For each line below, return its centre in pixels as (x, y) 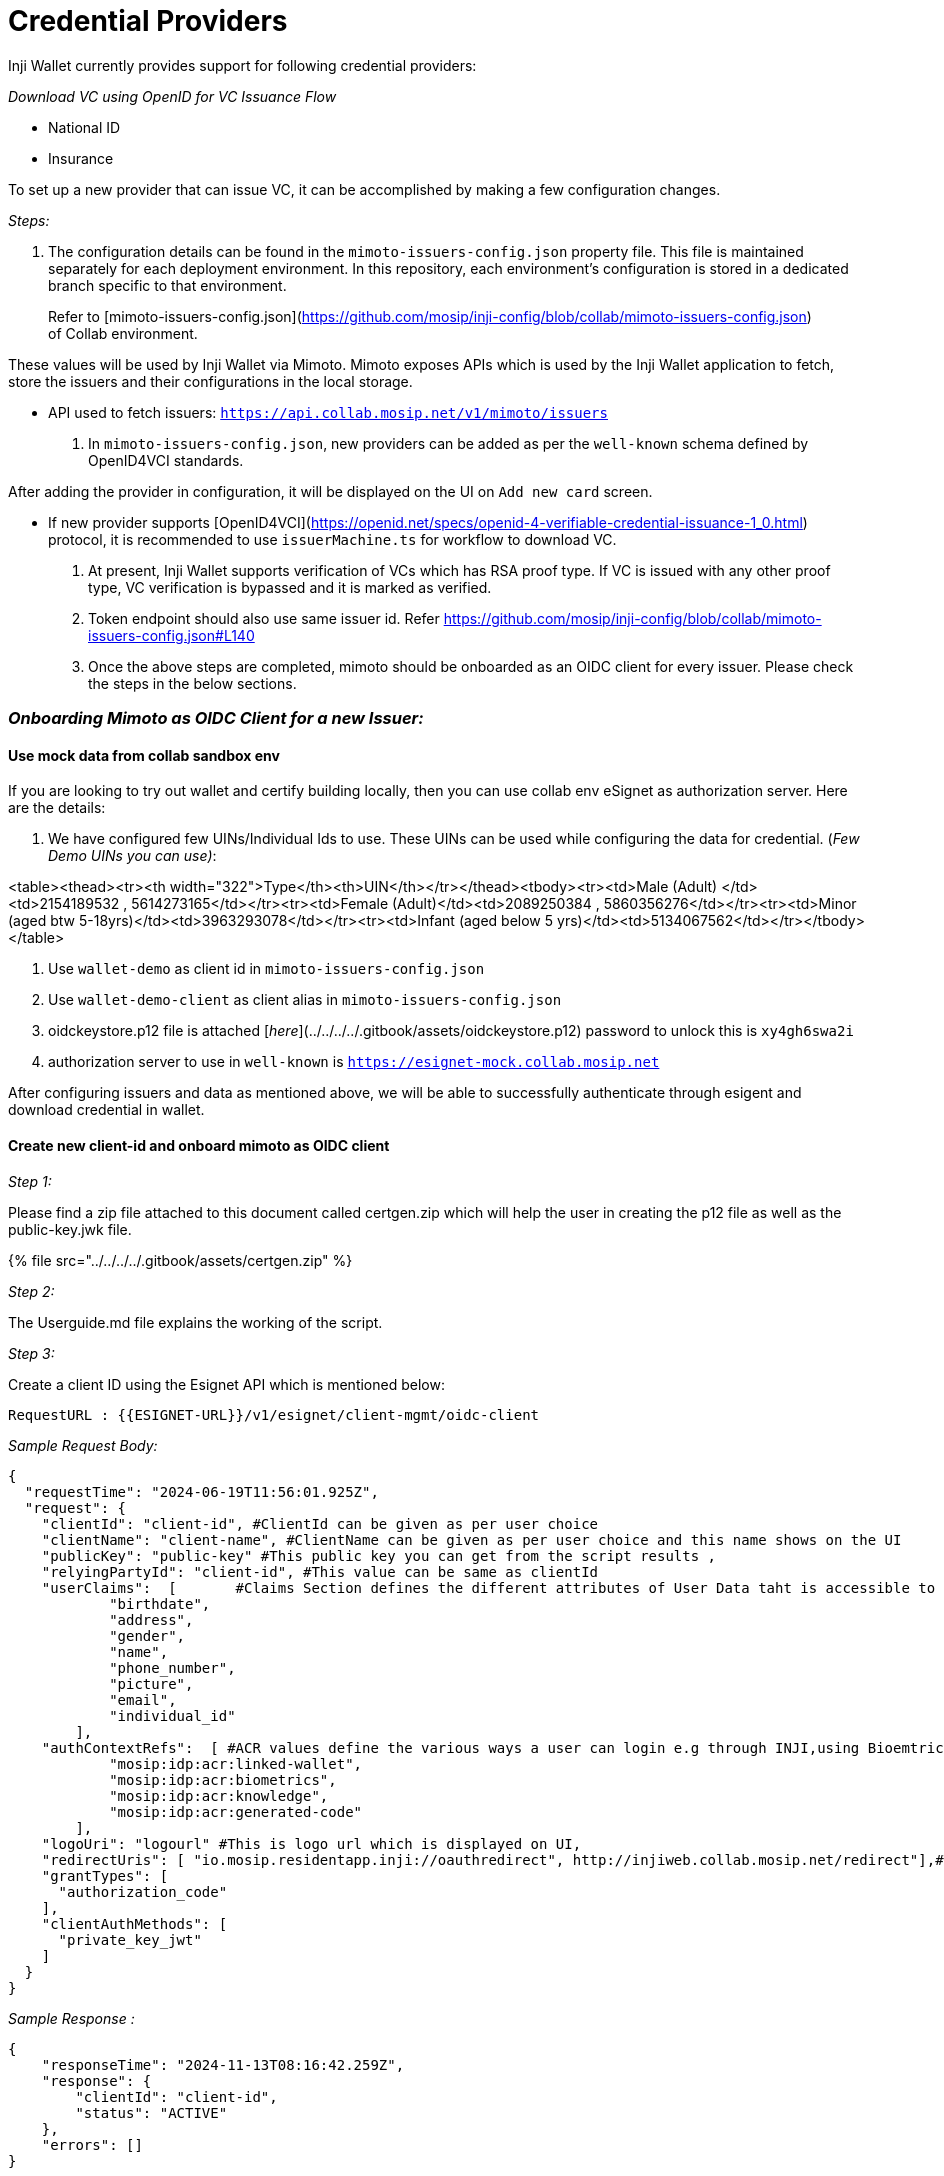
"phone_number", (172, 1667)
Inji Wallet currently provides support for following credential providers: (242, 65)
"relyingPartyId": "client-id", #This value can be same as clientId (320, 1571)
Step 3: (31, 1353)
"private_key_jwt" (130, 1939)
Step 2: (31, 1291)
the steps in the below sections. (192, 683)
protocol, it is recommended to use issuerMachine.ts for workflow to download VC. (332, 539)
